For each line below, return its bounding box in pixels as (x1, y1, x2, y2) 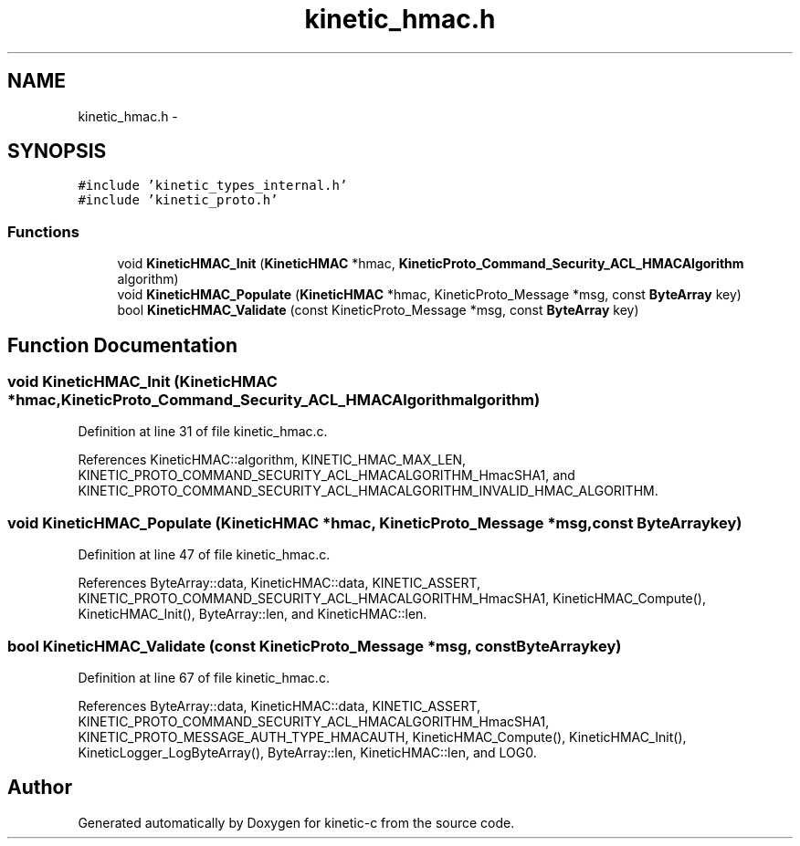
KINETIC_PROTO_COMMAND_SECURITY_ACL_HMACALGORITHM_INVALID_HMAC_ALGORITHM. (78, 483, 658, 499)
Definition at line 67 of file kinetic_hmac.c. (78, 669, 330, 685)
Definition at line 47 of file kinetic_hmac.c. (78, 547, 331, 563)
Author (7, 776, 72, 799)
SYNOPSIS (7, 140, 107, 163)
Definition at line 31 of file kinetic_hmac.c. (78, 423, 328, 440)
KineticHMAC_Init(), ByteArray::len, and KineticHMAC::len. (78, 606, 427, 622)
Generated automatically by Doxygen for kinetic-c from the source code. (78, 814, 515, 830)
